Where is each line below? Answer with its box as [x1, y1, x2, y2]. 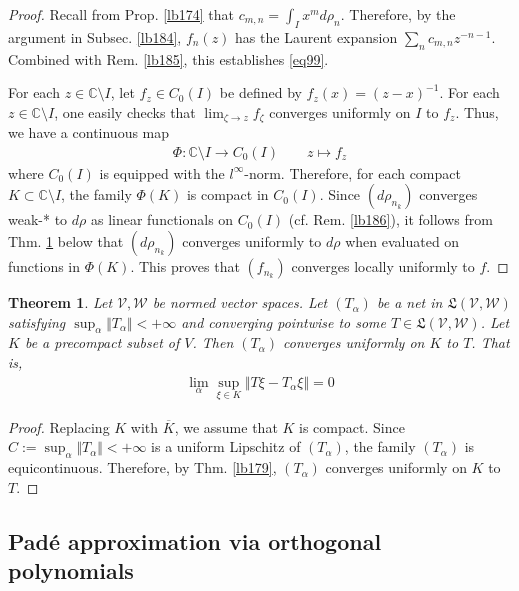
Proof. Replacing [8, 416, 110, 437]
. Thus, [455, 101, 499, 122]
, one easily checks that [54, 101, 196, 122]
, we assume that [174, 416, 278, 437]
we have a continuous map [8, 122, 170, 143]
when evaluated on [345, 231, 460, 252]
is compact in [186, 184, 269, 205]
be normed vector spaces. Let [152, 292, 328, 313]
